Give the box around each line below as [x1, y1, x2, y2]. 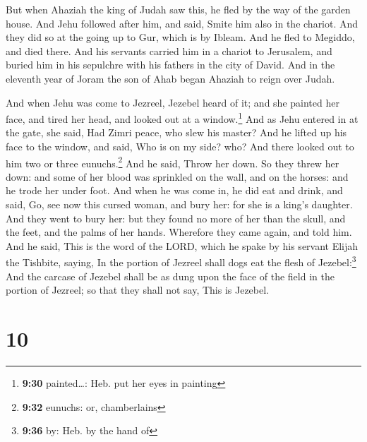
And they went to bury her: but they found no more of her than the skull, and [6, 210, 346, 225]
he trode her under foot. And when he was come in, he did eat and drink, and [6, 183, 343, 198]
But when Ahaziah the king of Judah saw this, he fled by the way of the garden [6, 2, 351, 16]
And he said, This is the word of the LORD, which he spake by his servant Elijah [6, 238, 359, 253]
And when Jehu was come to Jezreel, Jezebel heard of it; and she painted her [6, 95, 339, 109]
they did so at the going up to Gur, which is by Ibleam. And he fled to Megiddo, [6, 30, 355, 44]
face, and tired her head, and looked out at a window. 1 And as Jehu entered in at [6, 109, 359, 126]
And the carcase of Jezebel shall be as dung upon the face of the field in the [6, 268, 335, 283]
